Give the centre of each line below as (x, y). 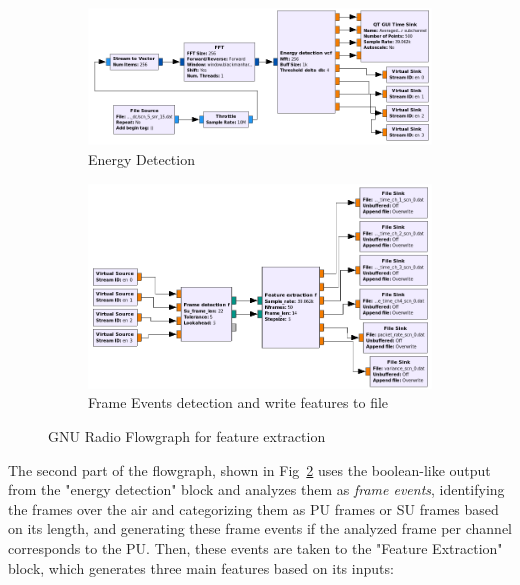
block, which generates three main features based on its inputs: (201, 567)
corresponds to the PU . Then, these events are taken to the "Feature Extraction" (255, 547)
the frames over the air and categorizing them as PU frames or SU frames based (253, 508)
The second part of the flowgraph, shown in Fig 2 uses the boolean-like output (249, 469)
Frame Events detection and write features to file (238, 402)
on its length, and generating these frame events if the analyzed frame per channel (260, 528)
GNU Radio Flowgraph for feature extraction (187, 435)
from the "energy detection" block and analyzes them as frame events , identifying (256, 489)
